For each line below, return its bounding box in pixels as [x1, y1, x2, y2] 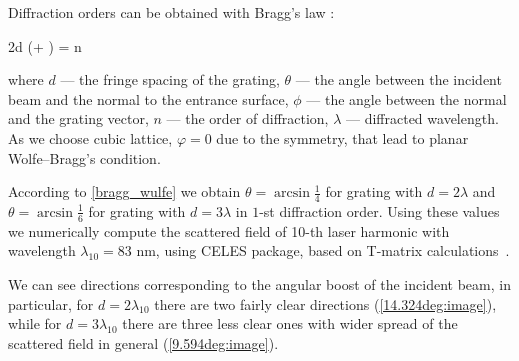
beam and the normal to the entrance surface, [8, 88, 289, 109]
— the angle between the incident [295, 69, 502, 90]
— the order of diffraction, [166, 108, 329, 129]
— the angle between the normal [306, 88, 507, 109]
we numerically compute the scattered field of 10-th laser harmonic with [8, 220, 450, 241]
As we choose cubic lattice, [8, 127, 173, 148]
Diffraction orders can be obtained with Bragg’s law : [8, 2, 335, 22]
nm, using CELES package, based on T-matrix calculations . [136, 240, 510, 261]
